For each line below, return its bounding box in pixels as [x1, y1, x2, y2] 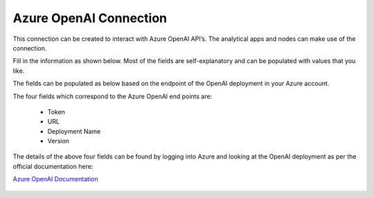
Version [47, 137, 69, 145]
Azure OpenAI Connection [12, 10, 168, 26]
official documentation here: [12, 162, 93, 170]
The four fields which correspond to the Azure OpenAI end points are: [12, 92, 213, 100]
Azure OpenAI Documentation [12, 175, 98, 183]
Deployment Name [47, 127, 101, 135]
